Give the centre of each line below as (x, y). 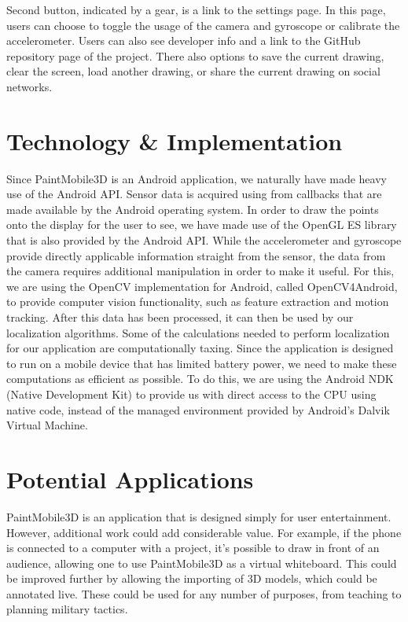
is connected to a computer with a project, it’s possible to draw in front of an (193, 548)
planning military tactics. (67, 609)
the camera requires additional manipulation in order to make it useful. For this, (200, 271)
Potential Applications (130, 478)
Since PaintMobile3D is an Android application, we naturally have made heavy (197, 178)
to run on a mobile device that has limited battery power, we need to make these (202, 363)
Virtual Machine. (47, 425)
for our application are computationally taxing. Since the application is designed (200, 348)
